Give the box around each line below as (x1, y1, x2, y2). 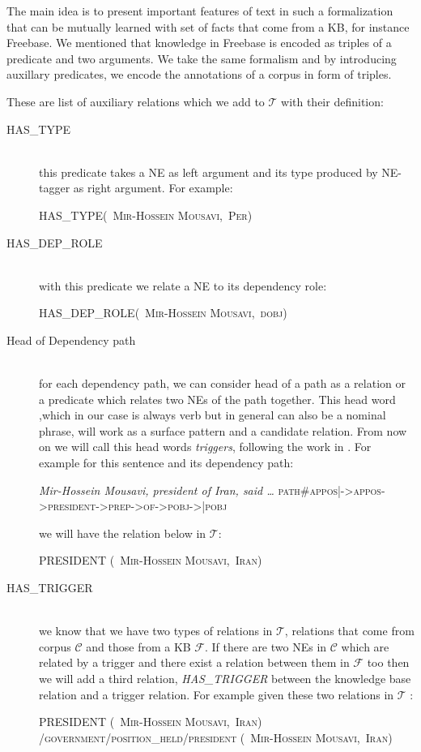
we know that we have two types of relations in (39, 622, 273, 639)
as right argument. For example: (73, 179, 233, 196)
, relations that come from (284, 622, 415, 639)
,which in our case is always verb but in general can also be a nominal (39, 406, 386, 423)
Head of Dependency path (6, 331, 136, 348)
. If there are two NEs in (205, 638, 327, 655)
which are (341, 638, 389, 655)
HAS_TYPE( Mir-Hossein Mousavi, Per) (39, 206, 253, 223)
